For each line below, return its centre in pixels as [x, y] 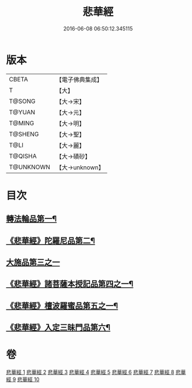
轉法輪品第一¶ [32, 219]
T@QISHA [23, 156]
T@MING [22, 123]
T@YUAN [22, 112]
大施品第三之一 [33, 262]
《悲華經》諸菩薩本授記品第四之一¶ [70, 284]
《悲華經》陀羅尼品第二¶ [50, 241]
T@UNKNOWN [30, 167]
